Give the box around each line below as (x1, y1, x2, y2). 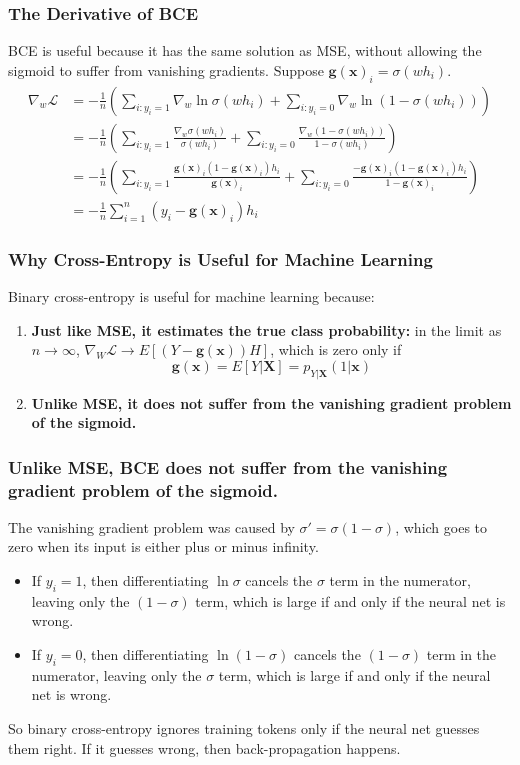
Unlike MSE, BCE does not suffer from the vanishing (8, 454, 448, 479)
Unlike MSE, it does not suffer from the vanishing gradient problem (31, 392, 512, 413)
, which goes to (395, 516, 488, 537)
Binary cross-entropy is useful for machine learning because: (8, 285, 375, 306)
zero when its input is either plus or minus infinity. (8, 536, 319, 557)
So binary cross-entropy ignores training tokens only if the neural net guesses (8, 718, 480, 739)
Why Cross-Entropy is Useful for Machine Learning (8, 246, 433, 271)
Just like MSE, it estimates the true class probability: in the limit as (31, 319, 502, 340)
